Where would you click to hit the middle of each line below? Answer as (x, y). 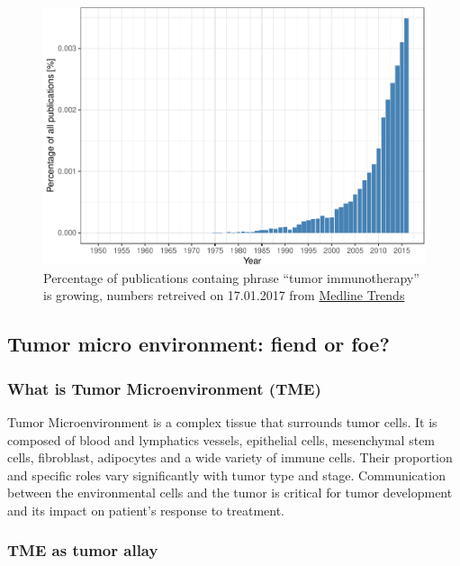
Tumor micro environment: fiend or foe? (198, 344)
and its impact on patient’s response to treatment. (146, 510)
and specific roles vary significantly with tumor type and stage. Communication (226, 475)
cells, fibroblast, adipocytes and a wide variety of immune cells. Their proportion (230, 457)
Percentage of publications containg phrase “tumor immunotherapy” (231, 277)
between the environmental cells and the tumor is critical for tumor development (230, 493)
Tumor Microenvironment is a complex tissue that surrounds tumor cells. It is (222, 421)
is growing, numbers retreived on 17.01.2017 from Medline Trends (224, 295)
